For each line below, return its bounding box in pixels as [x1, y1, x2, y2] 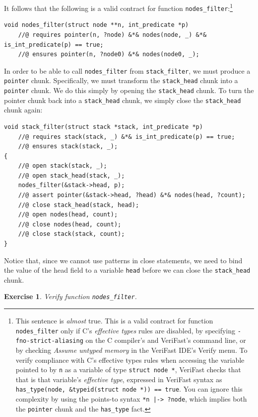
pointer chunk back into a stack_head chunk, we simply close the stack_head [4, 95, 241, 105]
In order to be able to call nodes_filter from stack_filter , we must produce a [4, 65, 251, 76]
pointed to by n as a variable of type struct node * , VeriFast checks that [15, 364, 241, 375]
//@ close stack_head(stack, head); [18, 201, 139, 208]
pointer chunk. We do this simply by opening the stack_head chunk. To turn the [4, 85, 254, 95]
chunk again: [4, 104, 43, 115]
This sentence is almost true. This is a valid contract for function [15, 315, 213, 326]
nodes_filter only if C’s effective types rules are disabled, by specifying [15, 325, 236, 335]
